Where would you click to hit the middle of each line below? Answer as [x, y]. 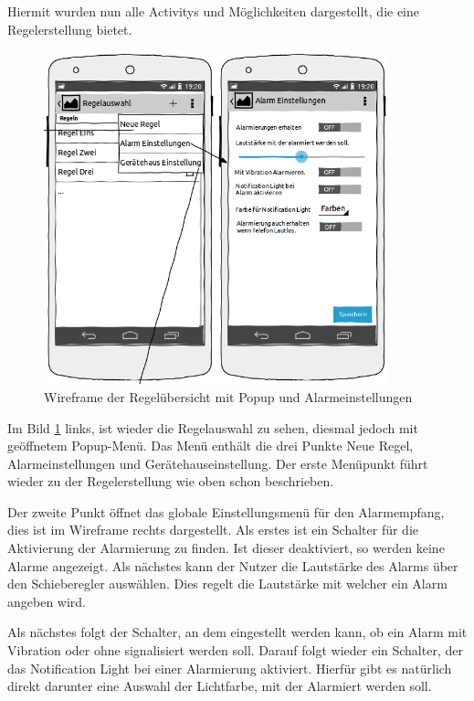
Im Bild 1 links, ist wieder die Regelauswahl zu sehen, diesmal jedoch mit [213, 427]
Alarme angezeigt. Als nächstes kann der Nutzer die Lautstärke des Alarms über [233, 565]
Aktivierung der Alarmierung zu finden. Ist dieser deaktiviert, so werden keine [226, 548]
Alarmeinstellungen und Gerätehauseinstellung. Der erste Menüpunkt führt [218, 463]
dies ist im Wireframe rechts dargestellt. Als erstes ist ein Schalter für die [213, 530]
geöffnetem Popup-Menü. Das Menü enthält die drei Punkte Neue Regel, [211, 446]
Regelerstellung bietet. [70, 29]
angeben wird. [47, 601]
